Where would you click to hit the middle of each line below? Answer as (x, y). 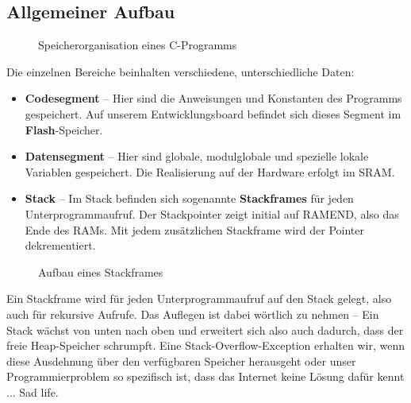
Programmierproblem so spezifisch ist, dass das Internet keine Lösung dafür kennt (205, 376)
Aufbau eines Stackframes (101, 271)
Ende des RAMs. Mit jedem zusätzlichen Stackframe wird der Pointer (194, 229)
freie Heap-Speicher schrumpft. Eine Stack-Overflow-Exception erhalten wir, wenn (205, 345)
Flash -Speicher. (64, 129)
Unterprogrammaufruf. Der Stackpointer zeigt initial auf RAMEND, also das (212, 213)
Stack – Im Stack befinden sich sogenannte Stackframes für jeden (189, 198)
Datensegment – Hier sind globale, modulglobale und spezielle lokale (197, 156)
